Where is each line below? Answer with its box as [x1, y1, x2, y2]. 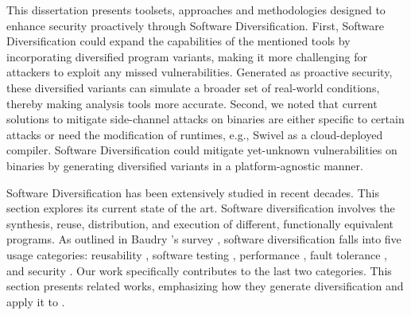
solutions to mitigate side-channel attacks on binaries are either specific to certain [6, 111, 405, 127]
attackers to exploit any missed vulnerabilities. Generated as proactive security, [6, 64, 393, 80]
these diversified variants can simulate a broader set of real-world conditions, [6, 79, 380, 95]
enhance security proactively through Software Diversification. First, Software [6, 17, 384, 33]
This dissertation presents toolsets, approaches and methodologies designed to [6, 2, 386, 17]
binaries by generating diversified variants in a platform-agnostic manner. [6, 157, 363, 173]
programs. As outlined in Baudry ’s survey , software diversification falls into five [6, 231, 401, 247]
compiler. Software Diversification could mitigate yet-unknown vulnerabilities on [6, 142, 397, 158]
